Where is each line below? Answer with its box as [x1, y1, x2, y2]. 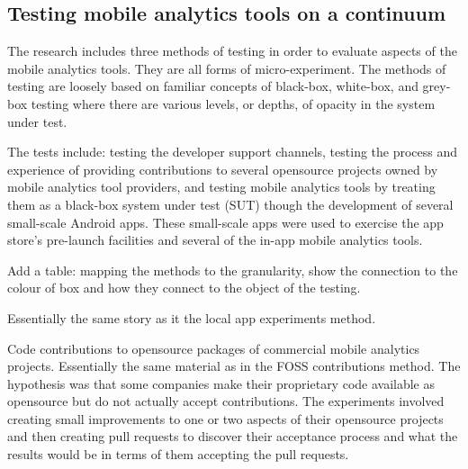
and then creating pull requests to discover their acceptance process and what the [7, 427, 458, 446]
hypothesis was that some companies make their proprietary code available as [7, 374, 436, 392]
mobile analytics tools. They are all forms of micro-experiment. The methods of [7, 59, 446, 77]
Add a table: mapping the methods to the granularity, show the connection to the [7, 260, 458, 279]
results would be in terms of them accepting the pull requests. [7, 445, 349, 464]
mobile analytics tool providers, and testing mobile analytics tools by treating [7, 177, 436, 196]
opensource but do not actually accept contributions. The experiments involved [7, 392, 445, 410]
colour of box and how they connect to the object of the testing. [7, 278, 361, 297]
